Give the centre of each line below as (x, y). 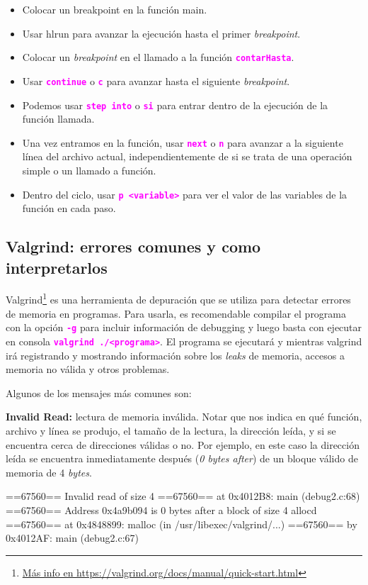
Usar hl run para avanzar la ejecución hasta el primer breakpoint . (161, 33)
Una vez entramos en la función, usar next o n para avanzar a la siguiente (183, 142)
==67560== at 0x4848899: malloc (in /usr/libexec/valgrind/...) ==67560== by (182, 524)
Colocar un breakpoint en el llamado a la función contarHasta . (158, 57)
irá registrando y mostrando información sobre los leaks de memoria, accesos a (175, 355)
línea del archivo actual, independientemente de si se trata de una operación (187, 156)
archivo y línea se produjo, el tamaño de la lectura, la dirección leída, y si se (171, 430)
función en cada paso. (69, 208)
